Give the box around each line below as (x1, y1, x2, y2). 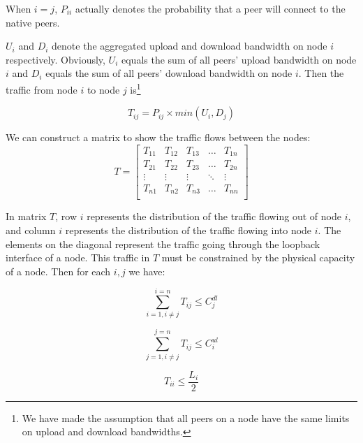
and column (6, 222, 56, 237)
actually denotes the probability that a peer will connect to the (75, 1, 346, 15)
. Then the (298, 66, 344, 80)
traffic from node (6, 82, 77, 96)
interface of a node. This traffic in (6, 250, 150, 265)
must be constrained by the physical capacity (161, 250, 355, 265)
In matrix (6, 209, 47, 224)
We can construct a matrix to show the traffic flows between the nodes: (6, 130, 311, 145)
